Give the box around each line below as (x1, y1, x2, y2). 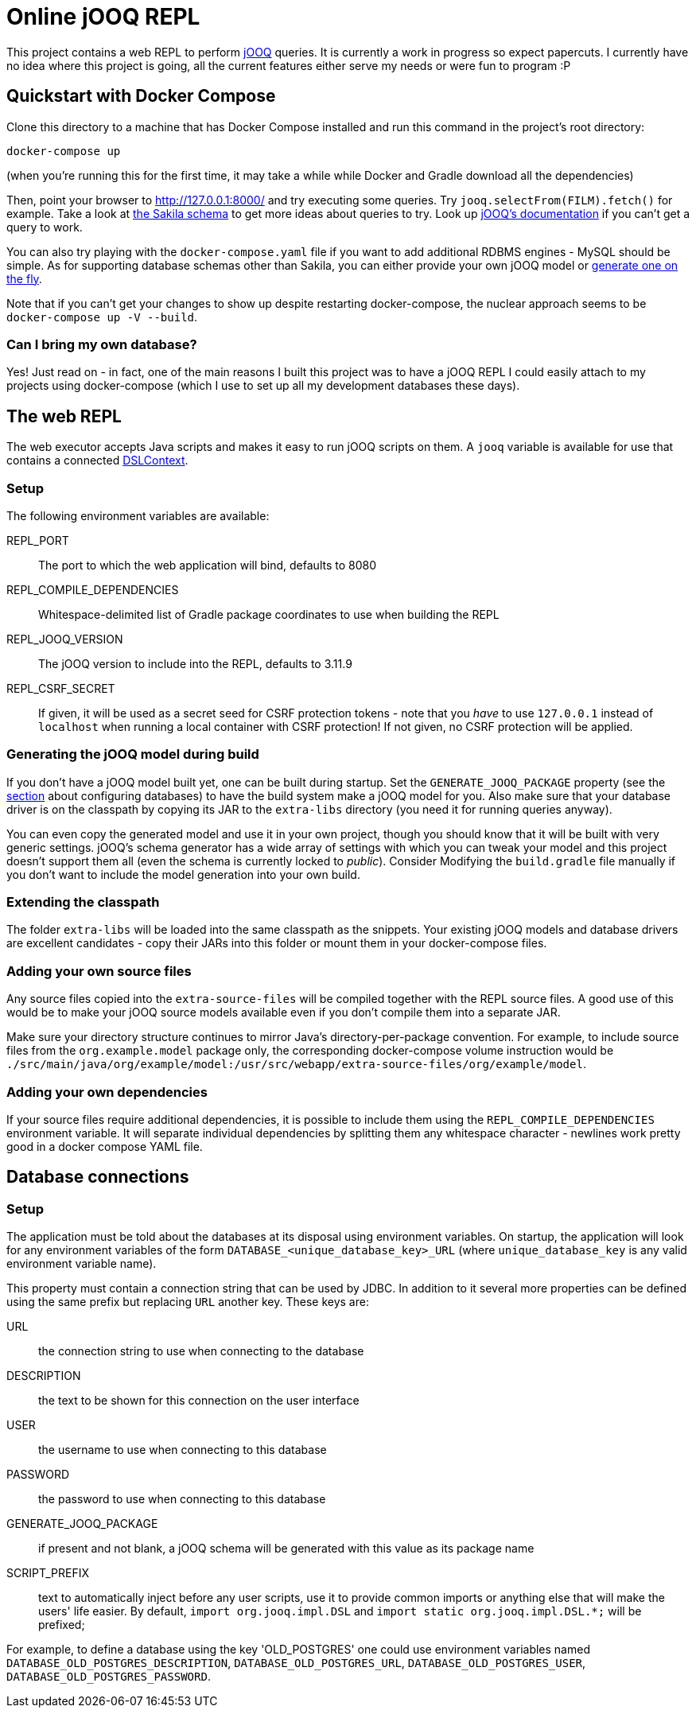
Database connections (6, 1167, 189, 1187)
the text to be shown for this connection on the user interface (38, 1393, 360, 1408)
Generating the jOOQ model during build (6, 746, 259, 763)
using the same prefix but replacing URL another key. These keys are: (6, 1295, 369, 1309)
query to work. (6, 220, 83, 234)
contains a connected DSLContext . (6, 453, 189, 468)
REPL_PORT (6, 533, 69, 547)
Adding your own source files (6, 962, 192, 979)
